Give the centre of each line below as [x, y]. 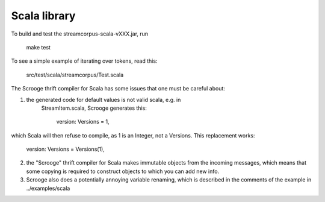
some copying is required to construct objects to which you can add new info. [123, 171]
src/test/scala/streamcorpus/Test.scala [75, 75]
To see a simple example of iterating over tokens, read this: [84, 61]
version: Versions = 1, [83, 122]
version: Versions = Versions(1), [65, 149]
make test [39, 47]
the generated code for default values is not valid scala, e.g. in [104, 99]
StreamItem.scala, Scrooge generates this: [94, 108]
